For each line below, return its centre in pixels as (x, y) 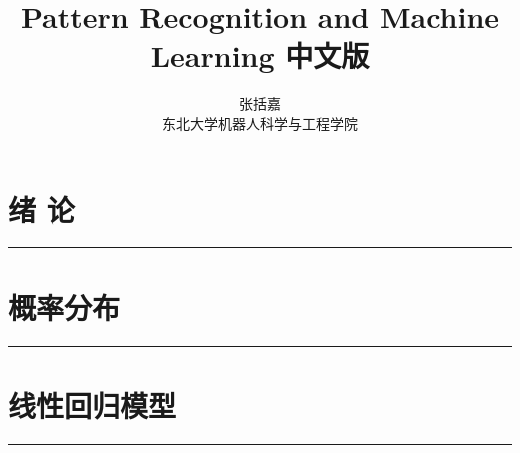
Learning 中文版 (260, 55)
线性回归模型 (92, 404)
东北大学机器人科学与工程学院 (260, 122)
